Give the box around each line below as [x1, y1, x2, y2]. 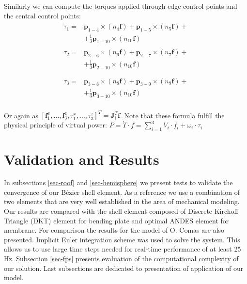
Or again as [4, 110, 38, 120]
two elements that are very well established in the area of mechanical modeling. [4, 196, 240, 206]
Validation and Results [4, 149, 159, 169]
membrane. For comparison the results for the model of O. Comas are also [4, 225, 225, 235]
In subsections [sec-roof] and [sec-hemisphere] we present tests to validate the [4, 177, 233, 188]
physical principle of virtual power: [4, 120, 107, 130]
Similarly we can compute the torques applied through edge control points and [4, 1, 237, 11]
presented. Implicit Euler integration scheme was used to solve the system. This [4, 234, 240, 244]
